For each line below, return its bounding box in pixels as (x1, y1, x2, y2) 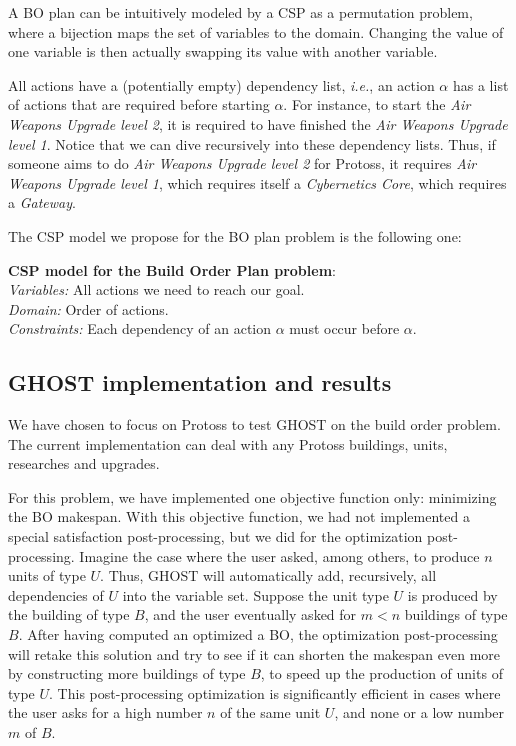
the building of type (8, 604, 130, 625)
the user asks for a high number (8, 702, 203, 723)
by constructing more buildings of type (8, 663, 246, 684)
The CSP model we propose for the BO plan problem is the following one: (8, 225, 462, 246)
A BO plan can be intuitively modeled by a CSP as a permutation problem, (8, 2, 473, 22)
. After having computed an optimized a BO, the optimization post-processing (18, 624, 498, 645)
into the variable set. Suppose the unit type (122, 584, 389, 605)
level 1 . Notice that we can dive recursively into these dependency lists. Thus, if (8, 133, 496, 154)
